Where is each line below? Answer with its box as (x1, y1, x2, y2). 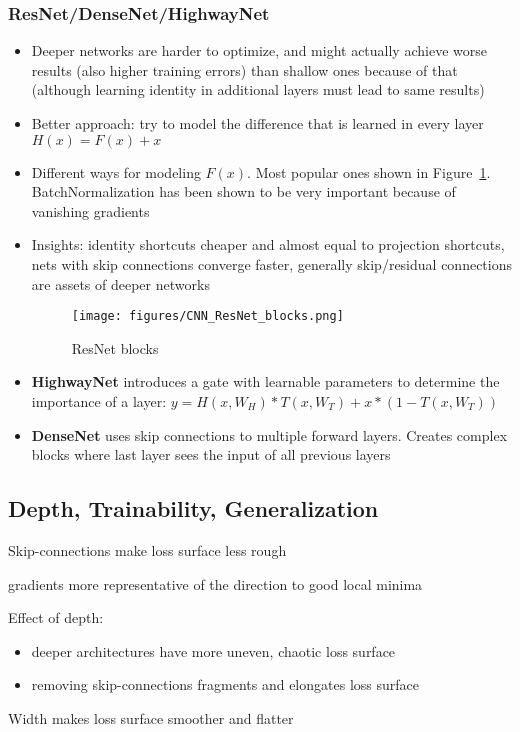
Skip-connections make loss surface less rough (8, 539, 287, 560)
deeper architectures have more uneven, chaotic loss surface (31, 640, 396, 661)
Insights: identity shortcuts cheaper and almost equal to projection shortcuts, (31, 234, 505, 255)
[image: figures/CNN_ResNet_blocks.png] (71, 309, 344, 324)
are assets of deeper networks (31, 273, 210, 294)
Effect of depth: (8, 607, 104, 628)
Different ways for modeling (31, 161, 201, 182)
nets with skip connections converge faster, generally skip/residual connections (31, 253, 512, 274)
